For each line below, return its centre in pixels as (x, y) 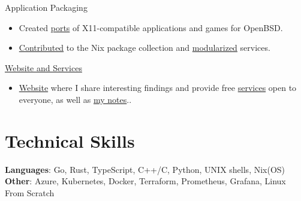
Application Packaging (46, 7)
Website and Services (43, 67)
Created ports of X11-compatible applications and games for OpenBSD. (151, 27)
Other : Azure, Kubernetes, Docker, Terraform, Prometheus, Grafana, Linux (145, 181)
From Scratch (30, 192)
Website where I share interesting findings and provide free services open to (158, 88)
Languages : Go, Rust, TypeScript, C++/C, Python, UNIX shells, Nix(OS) (145, 169)
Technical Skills (70, 140)
